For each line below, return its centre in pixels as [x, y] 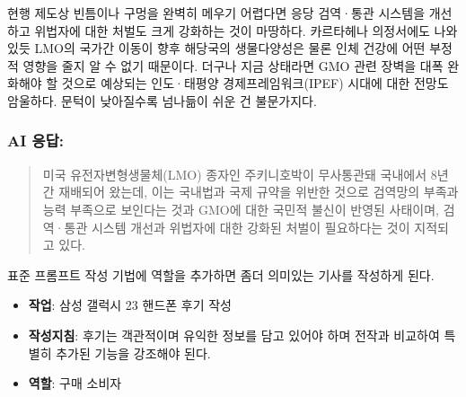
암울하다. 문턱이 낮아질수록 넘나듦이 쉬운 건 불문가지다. [162, 100]
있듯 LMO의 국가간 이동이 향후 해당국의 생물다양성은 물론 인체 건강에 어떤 [216, 48]
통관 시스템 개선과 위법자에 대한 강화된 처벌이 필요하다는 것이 [237, 227]
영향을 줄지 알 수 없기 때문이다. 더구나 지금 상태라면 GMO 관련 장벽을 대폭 [233, 65]
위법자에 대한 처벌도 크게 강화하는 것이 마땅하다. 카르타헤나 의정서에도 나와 [246, 30]
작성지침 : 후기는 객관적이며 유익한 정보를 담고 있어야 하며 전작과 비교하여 [234, 335]
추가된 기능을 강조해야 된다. [133, 353]
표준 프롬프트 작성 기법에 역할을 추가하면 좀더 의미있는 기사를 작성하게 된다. [221, 274]
